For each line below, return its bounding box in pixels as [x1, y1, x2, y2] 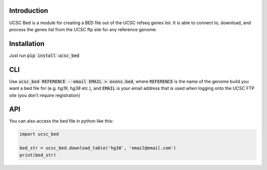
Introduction [9, 6, 48, 15]
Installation [9, 40, 44, 48]
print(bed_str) [19, 152, 56, 158]
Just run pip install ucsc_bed [9, 52, 80, 58]
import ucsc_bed [19, 131, 59, 137]
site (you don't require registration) [9, 92, 81, 98]
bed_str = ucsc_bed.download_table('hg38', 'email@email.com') [19, 145, 177, 151]
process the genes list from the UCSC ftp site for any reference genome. [9, 26, 157, 32]
